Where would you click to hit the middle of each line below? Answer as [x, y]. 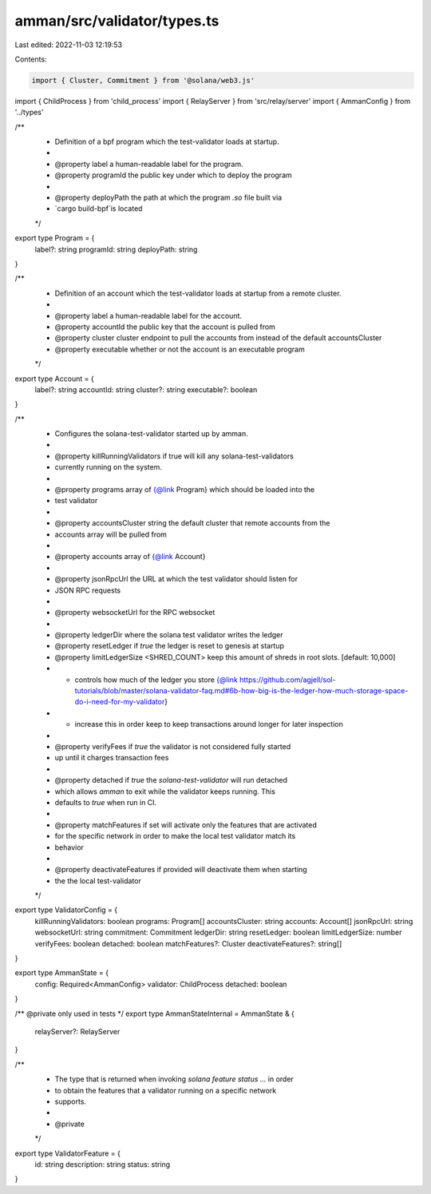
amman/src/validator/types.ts [117, 21]
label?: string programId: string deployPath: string [116, 249]
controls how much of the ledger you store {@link [156, 680]
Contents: [31, 59]
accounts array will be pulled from [111, 534]
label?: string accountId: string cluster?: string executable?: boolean [146, 389]
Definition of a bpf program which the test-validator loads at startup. [167, 142]
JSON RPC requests [88, 590]
